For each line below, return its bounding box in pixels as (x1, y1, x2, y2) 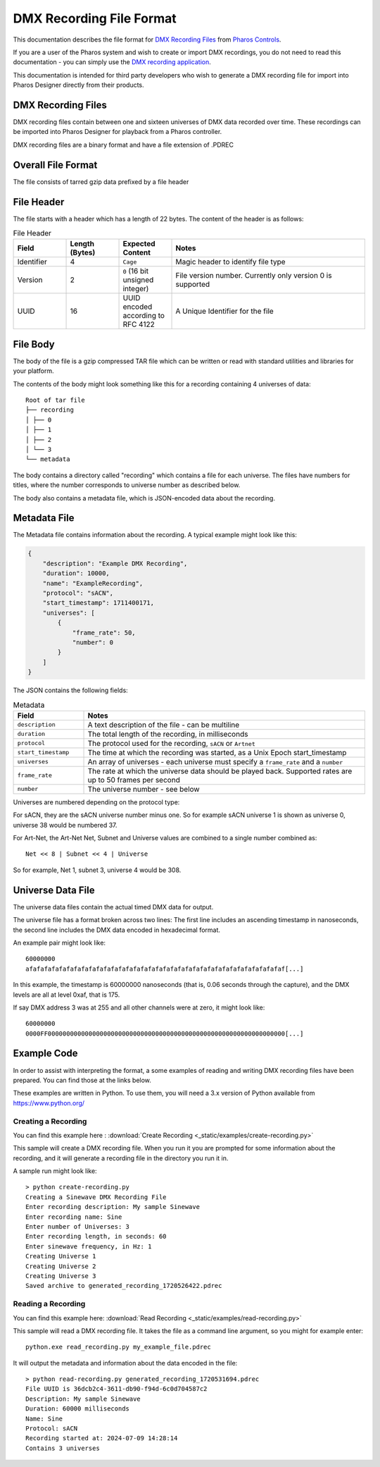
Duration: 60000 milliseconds (25, 1405, 130, 1413)
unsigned (122, 275, 154, 285)
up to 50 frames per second (87, 775, 181, 785)
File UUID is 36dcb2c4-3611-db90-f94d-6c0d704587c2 (25, 1385, 208, 1393)
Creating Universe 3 (25, 1272, 96, 1279)
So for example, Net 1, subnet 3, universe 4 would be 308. (13, 866, 182, 874)
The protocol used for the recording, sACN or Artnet (87, 738, 256, 748)
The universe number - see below (87, 784, 200, 794)
